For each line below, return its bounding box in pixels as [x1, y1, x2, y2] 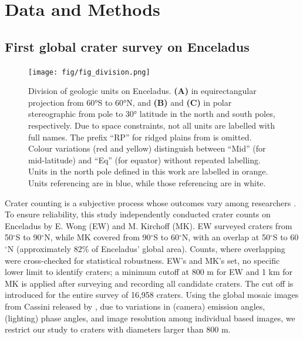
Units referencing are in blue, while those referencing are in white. [28, 176, 266, 189]
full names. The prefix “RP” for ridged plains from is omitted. [28, 130, 252, 143]
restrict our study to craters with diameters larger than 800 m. [5, 323, 231, 335]
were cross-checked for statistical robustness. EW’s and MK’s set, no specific [5, 254, 280, 266]
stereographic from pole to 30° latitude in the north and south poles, [28, 108, 275, 120]
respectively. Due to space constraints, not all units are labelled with [28, 119, 275, 132]
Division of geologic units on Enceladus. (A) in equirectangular [28, 85, 257, 97]
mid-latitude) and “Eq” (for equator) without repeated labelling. [28, 153, 261, 166]
